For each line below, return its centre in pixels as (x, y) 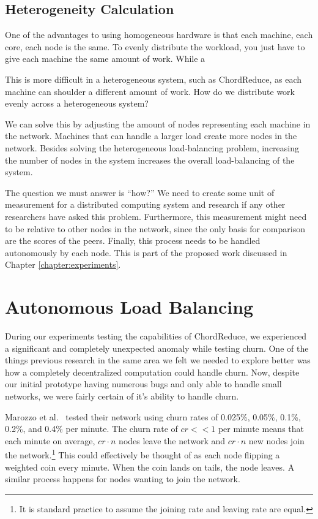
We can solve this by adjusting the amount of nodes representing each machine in (158, 123)
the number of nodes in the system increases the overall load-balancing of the (150, 160)
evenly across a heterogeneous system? (77, 103)
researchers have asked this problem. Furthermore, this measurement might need (156, 216)
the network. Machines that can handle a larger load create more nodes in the (151, 136)
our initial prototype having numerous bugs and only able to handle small (143, 384)
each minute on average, (50, 440)
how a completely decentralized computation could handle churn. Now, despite (152, 372)
